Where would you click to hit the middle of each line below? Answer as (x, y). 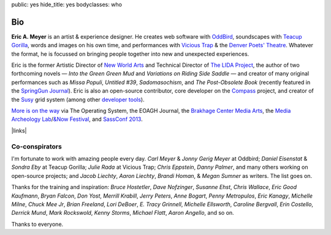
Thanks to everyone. (37, 224)
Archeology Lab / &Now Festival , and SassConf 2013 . (77, 119)
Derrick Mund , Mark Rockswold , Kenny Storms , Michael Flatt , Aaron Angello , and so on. (123, 213)
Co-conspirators (37, 146)
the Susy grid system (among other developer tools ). (78, 99)
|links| (19, 130)
